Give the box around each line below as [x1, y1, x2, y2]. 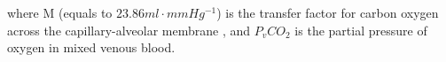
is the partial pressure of [294, 20, 427, 39]
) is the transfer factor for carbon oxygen [216, 4, 439, 21]
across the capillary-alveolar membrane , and [7, 20, 251, 39]
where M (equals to [7, 4, 113, 21]
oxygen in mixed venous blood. [7, 38, 176, 57]
